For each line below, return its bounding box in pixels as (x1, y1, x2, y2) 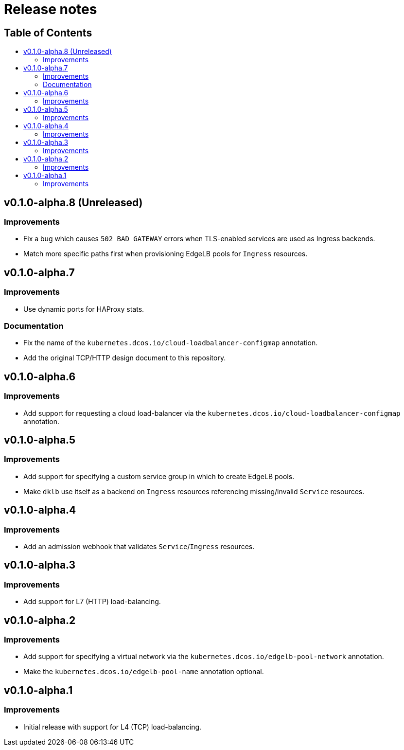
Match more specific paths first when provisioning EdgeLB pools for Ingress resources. (23, 250, 308, 258)
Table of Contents (4, 26, 92, 39)
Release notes (4, 1, 97, 18)
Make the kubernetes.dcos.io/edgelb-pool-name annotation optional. (23, 667, 264, 676)
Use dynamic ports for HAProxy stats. (23, 304, 144, 313)
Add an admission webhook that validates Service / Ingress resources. (23, 542, 255, 551)
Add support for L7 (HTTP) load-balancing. (23, 597, 161, 606)
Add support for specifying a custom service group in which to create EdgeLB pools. (23, 472, 295, 481)
